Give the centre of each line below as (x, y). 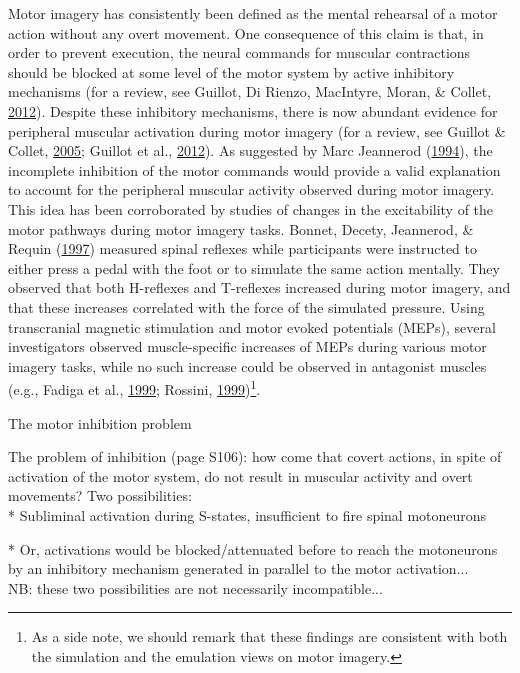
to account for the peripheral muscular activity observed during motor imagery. (251, 189)
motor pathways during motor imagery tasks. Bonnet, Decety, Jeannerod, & (241, 228)
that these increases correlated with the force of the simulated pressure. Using (246, 306)
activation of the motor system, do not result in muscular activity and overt (240, 475)
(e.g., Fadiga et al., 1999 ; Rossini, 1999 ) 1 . (134, 387)
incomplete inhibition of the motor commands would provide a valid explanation (254, 169)
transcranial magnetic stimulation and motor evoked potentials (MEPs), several (252, 326)
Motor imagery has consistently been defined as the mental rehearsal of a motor (253, 13)
